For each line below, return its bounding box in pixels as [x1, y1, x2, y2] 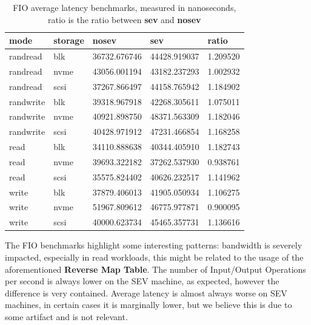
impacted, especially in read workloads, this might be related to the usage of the [5, 251, 304, 263]
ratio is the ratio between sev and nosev [47, 13, 201, 26]
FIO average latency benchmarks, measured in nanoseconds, [13, 1, 236, 13]
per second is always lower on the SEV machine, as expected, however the [5, 275, 279, 287]
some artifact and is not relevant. [5, 310, 128, 323]
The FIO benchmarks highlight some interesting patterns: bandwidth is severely [5, 239, 303, 251]
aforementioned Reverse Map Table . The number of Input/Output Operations [5, 262, 306, 275]
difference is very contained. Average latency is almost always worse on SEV [5, 286, 287, 299]
